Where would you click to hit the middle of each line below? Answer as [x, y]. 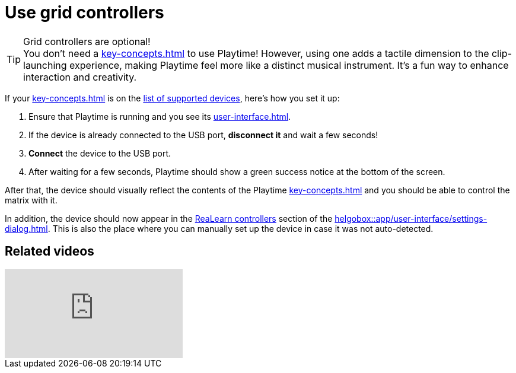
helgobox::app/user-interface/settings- [411, 218]
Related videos [50, 251]
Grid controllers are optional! [87, 41]
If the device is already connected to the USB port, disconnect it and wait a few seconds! [203, 135]
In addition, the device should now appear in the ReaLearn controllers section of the [169, 218]
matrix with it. [31, 200]
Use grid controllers [85, 12]
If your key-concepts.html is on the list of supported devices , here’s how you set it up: [172, 98]
